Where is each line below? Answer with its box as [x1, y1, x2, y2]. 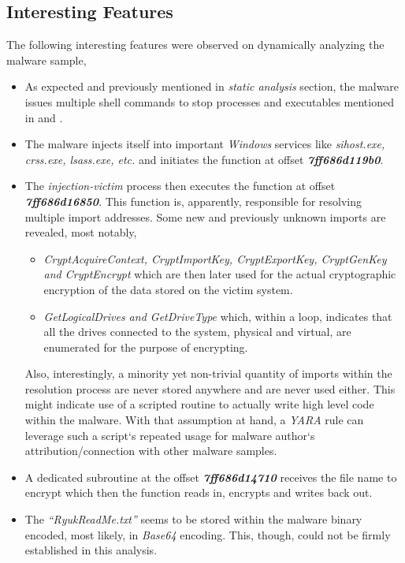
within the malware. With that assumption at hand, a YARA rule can [24, 412, 364, 428]
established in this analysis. [24, 542, 158, 558]
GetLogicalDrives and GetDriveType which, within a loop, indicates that [43, 308, 392, 324]
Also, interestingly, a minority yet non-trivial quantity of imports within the [24, 365, 392, 382]
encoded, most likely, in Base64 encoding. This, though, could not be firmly [24, 526, 391, 542]
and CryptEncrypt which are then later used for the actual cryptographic [43, 266, 396, 282]
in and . [24, 109, 63, 125]
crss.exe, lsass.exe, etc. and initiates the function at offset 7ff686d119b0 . [24, 151, 384, 167]
